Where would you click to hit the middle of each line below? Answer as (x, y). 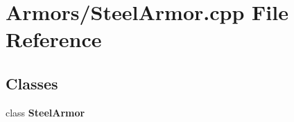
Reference (54, 39)
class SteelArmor (45, 112)
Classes (32, 83)
